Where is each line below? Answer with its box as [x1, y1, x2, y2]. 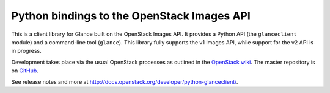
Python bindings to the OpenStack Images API [11, 9, 251, 22]
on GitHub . [11, 67, 39, 74]
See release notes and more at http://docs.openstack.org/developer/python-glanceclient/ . [11, 78, 238, 85]
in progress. [11, 47, 42, 55]
